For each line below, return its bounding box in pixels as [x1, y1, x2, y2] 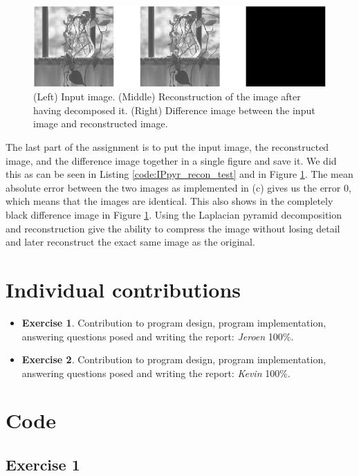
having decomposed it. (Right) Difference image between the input [33, 102, 315, 117]
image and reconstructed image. [33, 116, 168, 131]
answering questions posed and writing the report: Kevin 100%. [21, 365, 291, 380]
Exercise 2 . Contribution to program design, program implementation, [21, 352, 326, 367]
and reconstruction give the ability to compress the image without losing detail [6, 221, 340, 235]
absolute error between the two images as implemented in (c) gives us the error [6, 180, 341, 194]
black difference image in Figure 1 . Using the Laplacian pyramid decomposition [6, 208, 342, 222]
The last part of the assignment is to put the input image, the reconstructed [6, 140, 329, 154]
